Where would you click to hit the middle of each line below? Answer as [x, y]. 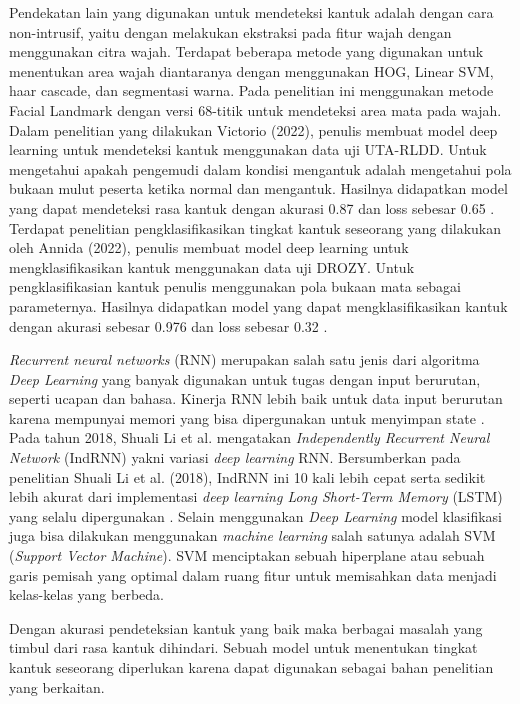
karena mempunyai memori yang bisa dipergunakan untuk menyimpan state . [247, 417]
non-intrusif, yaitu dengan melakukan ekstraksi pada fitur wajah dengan [230, 31]
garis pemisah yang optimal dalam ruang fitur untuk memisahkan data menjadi [253, 574]
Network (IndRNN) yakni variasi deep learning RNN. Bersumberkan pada [235, 457]
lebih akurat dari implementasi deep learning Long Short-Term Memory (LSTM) [256, 496]
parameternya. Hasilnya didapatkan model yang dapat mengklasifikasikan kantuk [258, 305]
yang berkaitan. [57, 686]
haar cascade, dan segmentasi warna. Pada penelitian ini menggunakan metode [251, 90]
